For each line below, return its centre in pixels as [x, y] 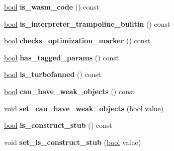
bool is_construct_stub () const [58, 125]
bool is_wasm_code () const [52, 7]
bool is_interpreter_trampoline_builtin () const [87, 23]
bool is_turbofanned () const [53, 74]
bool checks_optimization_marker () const [77, 41]
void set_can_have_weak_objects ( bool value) [84, 108]
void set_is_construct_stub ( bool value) [73, 142]
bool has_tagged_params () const [62, 57]
